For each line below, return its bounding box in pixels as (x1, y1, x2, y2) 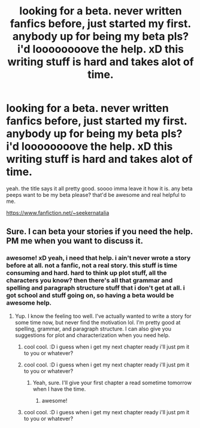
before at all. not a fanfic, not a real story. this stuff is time (6, 262, 178, 270)
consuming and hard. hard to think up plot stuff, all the (6, 269, 167, 277)
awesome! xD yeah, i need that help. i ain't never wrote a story (6, 254, 191, 262)
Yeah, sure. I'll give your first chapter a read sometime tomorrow (32, 379, 192, 386)
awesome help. (6, 299, 52, 307)
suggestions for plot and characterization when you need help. (14, 331, 170, 339)
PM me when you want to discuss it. (6, 236, 144, 246)
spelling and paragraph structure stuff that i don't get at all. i (6, 284, 185, 292)
